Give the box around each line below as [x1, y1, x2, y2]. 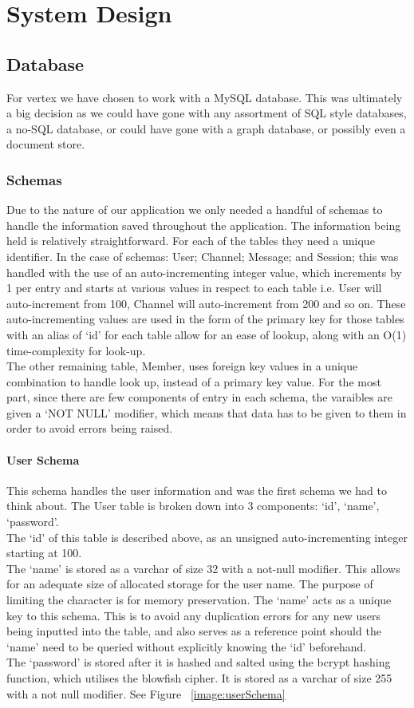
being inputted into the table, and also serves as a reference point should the [6, 623, 381, 639]
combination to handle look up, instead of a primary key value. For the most [6, 373, 381, 390]
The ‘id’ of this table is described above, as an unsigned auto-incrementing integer [6, 528, 408, 545]
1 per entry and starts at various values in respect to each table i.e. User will [6, 279, 382, 296]
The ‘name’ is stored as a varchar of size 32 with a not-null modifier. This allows [6, 560, 400, 576]
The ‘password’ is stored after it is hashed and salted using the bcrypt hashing [6, 654, 391, 670]
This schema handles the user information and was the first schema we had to [6, 481, 387, 498]
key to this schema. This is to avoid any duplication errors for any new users [6, 607, 380, 623]
